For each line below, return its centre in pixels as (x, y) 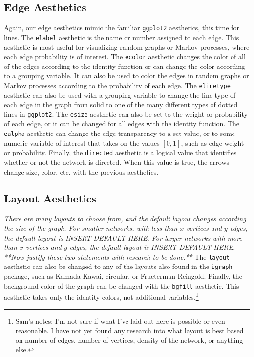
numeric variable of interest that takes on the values (82, 143)
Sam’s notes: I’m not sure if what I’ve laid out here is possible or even (120, 321)
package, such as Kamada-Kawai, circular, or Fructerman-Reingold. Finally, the (123, 276)
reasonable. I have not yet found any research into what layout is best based (129, 330)
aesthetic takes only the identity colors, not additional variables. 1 (101, 296)
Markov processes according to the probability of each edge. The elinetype (117, 85)
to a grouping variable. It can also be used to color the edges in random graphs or (127, 76)
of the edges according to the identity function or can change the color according (125, 66)
